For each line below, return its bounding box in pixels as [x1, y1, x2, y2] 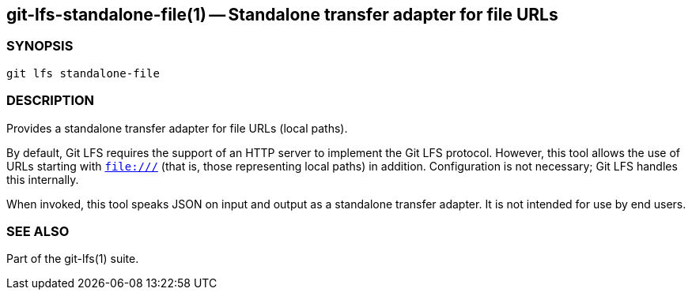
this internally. [6, 172, 79, 186]
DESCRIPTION [6, 92, 95, 109]
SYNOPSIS [6, 38, 74, 54]
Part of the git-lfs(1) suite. [6, 252, 139, 266]
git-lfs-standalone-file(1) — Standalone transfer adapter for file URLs [6, 5, 558, 24]
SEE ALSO [6, 223, 70, 239]
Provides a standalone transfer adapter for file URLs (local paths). [6, 121, 348, 135]
